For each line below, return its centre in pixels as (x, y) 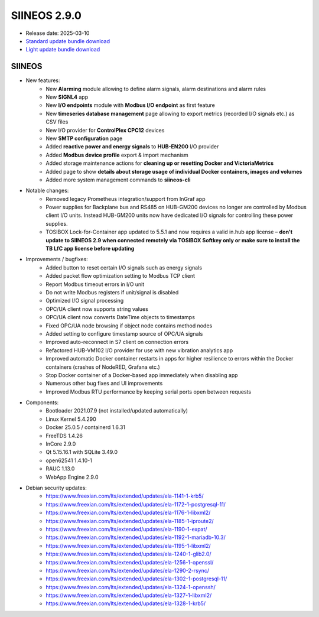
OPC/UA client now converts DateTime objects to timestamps (120, 317)
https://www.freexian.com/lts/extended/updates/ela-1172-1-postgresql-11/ (136, 504)
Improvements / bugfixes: (57, 259)
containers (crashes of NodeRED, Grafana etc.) (103, 367)
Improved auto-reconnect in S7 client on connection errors (117, 342)
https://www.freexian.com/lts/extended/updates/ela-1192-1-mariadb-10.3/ (136, 537)
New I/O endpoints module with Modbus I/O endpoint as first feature (131, 105)
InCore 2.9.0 (61, 444)
